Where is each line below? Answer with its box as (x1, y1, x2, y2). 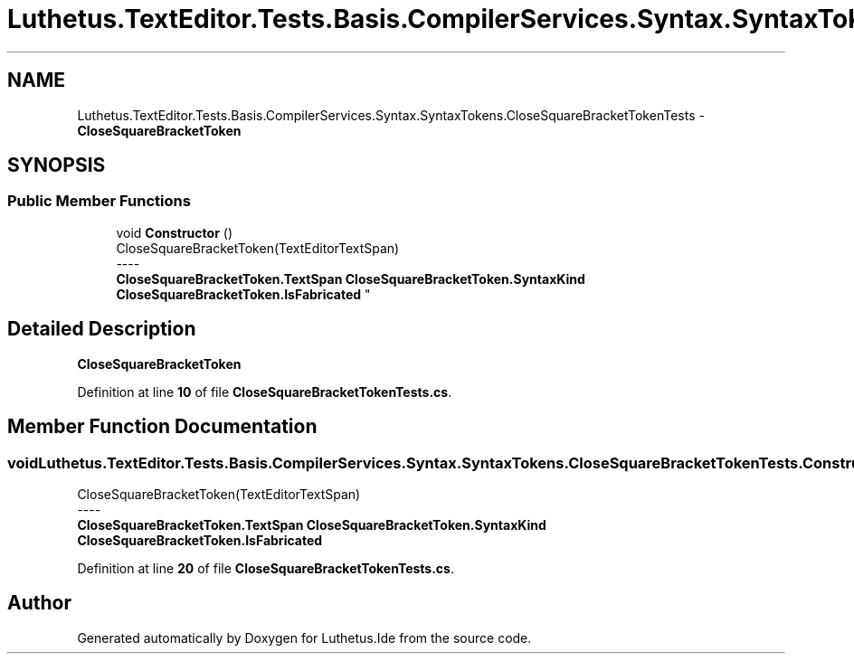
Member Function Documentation (7, 415, 318, 439)
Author (7, 591, 71, 615)
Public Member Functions (7, 192, 191, 211)
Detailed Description (7, 317, 196, 341)
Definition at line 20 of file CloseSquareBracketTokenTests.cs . (77, 560, 454, 576)
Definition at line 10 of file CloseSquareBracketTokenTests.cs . (77, 383, 452, 400)
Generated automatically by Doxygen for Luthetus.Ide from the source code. (77, 629, 532, 646)
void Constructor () (116, 224, 232, 241)
